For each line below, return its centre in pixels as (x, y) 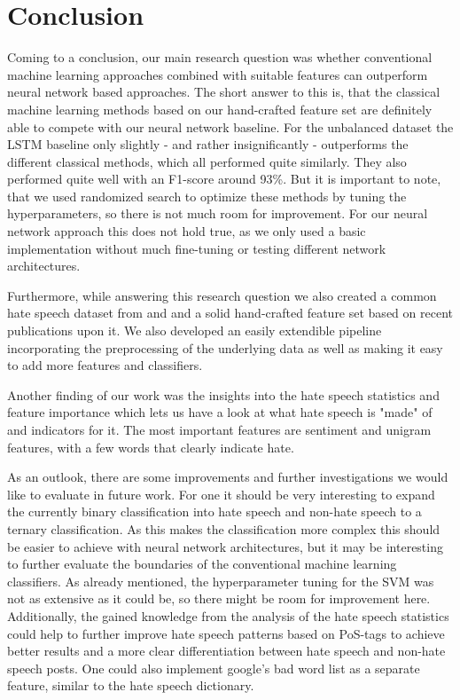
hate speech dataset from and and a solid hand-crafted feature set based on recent (230, 313)
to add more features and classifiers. (105, 365)
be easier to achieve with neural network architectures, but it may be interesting (225, 546)
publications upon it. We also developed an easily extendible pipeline (195, 330)
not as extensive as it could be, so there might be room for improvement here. (219, 598)
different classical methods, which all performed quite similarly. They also (207, 161)
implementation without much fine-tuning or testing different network (197, 248)
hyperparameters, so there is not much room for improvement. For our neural (218, 213)
